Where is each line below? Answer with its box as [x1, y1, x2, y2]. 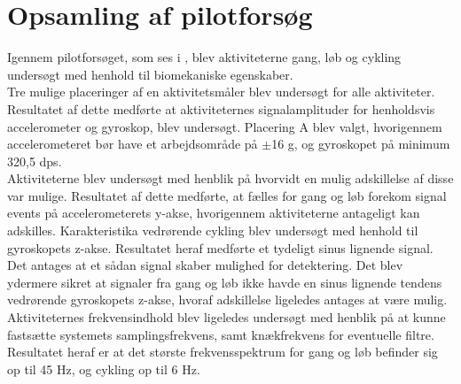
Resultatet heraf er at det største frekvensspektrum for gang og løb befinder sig [7, 342, 438, 361]
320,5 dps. [7, 151, 62, 170]
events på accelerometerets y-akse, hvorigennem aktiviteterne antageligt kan [7, 204, 420, 222]
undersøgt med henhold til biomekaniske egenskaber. [7, 65, 293, 83]
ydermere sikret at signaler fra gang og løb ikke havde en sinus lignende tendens [7, 273, 442, 291]
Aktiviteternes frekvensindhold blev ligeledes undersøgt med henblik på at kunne [7, 308, 446, 326]
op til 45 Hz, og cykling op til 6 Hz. [7, 359, 200, 378]
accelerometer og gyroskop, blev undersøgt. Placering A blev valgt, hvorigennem [7, 117, 442, 135]
